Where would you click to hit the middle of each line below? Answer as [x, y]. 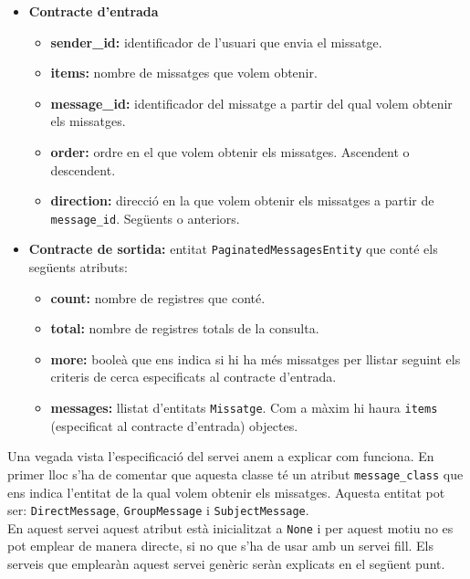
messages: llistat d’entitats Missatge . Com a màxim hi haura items [244, 408]
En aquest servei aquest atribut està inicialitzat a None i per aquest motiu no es [230, 527]
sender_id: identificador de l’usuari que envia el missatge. [216, 42]
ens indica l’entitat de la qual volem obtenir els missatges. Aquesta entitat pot [226, 492]
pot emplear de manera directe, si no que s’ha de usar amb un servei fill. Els [221, 546]
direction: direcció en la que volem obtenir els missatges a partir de [242, 200]
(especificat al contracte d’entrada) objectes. [174, 425]
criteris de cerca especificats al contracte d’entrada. [193, 377]
